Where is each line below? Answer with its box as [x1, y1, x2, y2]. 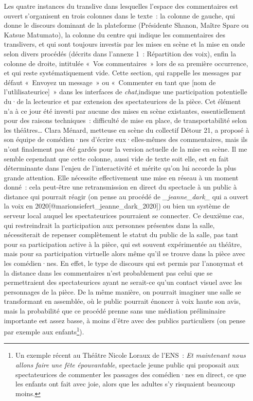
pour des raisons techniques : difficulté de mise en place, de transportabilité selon [4, 115, 247, 125]
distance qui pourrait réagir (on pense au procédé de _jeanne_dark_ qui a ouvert [4, 191, 249, 201]
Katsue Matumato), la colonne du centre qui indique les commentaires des [4, 29, 225, 39]
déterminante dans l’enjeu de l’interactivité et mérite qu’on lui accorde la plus [4, 163, 236, 173]
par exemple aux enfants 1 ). [4, 325, 84, 336]
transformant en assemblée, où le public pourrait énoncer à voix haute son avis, [4, 296, 241, 306]
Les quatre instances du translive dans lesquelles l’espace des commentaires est [4, 1, 238, 11]
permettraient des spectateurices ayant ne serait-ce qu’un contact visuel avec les [4, 277, 242, 287]
